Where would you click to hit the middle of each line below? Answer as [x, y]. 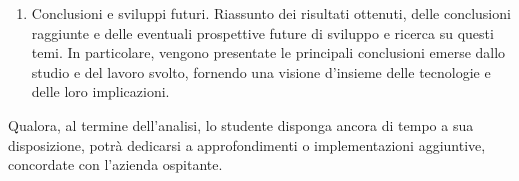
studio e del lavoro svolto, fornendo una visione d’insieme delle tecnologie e [261, 71]
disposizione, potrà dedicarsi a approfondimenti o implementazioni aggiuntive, [247, 144]
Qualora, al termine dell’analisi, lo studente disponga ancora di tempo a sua [241, 124]
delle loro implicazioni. [100, 91]
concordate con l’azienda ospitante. [115, 164]
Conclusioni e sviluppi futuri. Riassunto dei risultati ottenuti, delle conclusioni [271, 13]
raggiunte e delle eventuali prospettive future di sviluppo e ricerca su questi [262, 32]
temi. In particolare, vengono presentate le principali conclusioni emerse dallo [268, 52]
